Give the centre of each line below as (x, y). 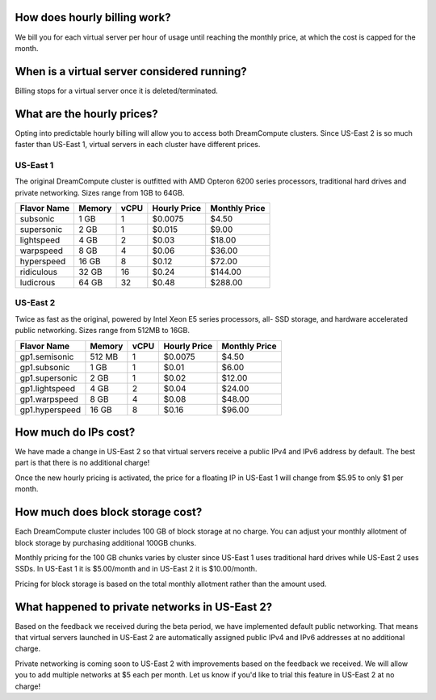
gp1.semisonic (47, 356)
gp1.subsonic (45, 367)
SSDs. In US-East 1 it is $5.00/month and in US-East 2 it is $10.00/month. (136, 569)
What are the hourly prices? (87, 114)
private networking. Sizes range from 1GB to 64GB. (100, 192)
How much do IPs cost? (75, 432)
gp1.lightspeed (48, 388)
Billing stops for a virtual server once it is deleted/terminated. (116, 91)
